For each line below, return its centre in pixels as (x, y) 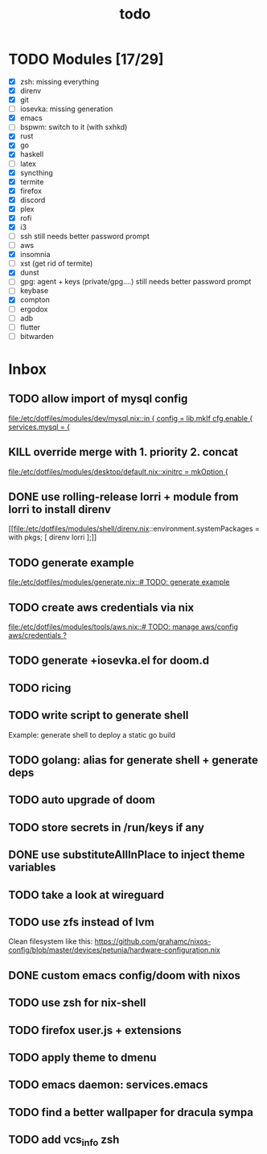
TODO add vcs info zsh (64, 1141)
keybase (34, 291)
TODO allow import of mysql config (98, 399)
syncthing (37, 172)
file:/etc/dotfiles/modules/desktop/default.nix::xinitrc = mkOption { (119, 471)
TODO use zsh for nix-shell (77, 1003)
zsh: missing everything (60, 81)
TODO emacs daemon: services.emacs (108, 1085)
